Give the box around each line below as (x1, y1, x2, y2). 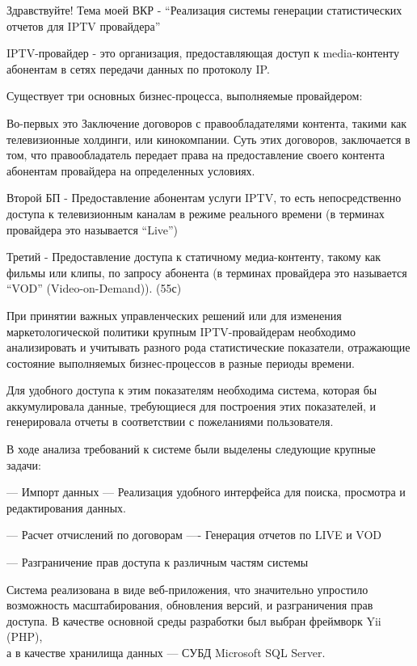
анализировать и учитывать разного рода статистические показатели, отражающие (6, 339, 411, 356)
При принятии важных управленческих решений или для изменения (6, 306, 342, 323)
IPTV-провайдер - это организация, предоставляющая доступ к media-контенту (6, 44, 399, 61)
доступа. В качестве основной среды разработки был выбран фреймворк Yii (6, 612, 381, 629)
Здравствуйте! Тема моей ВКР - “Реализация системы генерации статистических (6, 2, 402, 18)
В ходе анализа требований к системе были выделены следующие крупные (6, 440, 376, 457)
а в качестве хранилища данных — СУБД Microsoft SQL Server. (6, 644, 326, 660)
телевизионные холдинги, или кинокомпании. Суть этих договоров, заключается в (6, 130, 411, 147)
